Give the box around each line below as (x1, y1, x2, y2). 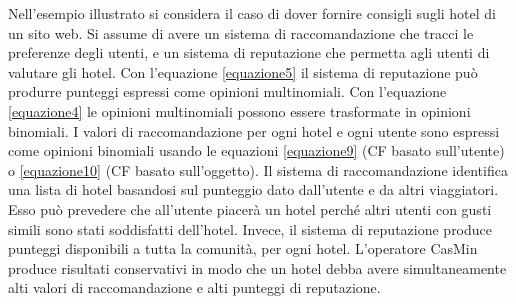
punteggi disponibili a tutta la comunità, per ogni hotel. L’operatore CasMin (8, 238, 478, 259)
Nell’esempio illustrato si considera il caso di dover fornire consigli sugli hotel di (8, 3, 497, 23)
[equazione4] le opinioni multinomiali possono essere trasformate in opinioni (8, 100, 471, 121)
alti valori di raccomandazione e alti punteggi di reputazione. (8, 277, 381, 298)
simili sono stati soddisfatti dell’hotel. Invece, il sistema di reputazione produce (8, 218, 493, 239)
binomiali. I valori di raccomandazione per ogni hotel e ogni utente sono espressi (8, 120, 500, 141)
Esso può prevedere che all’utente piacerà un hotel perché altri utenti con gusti (8, 198, 492, 219)
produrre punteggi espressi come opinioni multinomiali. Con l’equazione (8, 81, 447, 102)
